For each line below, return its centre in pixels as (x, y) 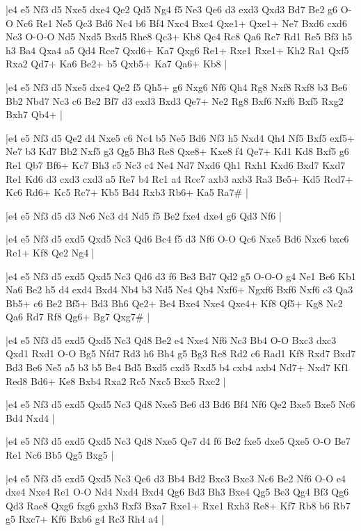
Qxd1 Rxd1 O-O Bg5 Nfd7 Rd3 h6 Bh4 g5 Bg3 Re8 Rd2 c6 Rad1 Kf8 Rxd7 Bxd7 (181, 353)
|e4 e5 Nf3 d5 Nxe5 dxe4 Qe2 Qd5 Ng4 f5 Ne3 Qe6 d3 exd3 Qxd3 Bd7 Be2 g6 (172, 9)
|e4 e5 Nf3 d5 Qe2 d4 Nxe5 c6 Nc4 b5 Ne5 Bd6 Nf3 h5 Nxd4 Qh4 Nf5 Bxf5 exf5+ (180, 137)
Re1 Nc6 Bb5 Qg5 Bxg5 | (60, 455)
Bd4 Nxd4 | (30, 417)
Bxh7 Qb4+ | (34, 114)
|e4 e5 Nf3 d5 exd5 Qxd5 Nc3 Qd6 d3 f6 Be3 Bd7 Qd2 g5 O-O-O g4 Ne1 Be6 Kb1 (181, 276)
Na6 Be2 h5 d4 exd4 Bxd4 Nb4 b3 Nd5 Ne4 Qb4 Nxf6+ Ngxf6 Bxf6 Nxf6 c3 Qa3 (179, 289)
